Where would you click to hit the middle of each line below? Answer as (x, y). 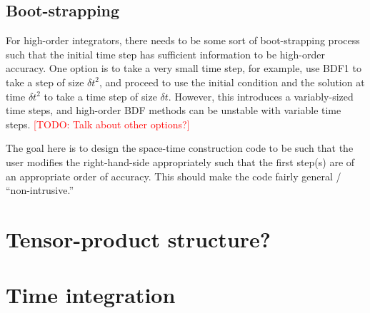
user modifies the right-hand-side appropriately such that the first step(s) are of (180, 161)
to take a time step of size (100, 96)
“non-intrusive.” (40, 190)
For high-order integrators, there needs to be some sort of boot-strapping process (183, 40)
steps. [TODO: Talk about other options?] (98, 124)
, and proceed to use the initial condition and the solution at (232, 82)
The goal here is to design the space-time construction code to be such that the (180, 148)
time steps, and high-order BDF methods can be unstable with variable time (174, 110)
